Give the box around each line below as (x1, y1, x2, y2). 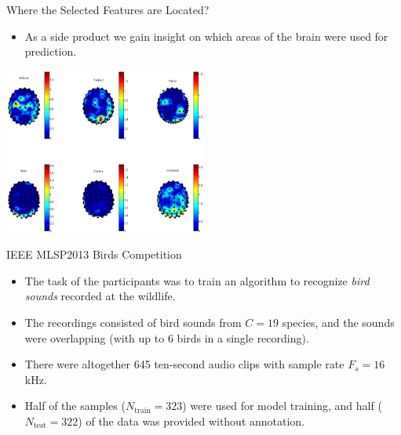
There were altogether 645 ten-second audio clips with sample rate (24, 356, 344, 372)
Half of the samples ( (24, 397, 126, 414)
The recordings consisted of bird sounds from (24, 314, 242, 331)
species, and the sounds (282, 314, 395, 331)
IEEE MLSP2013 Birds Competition (6, 246, 182, 263)
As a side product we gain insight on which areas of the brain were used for (24, 27, 388, 44)
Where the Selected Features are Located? (6, 2, 210, 17)
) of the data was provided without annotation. (78, 412, 305, 429)
